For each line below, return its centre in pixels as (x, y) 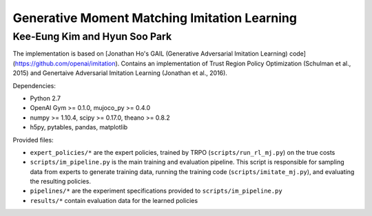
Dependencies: (34, 85)
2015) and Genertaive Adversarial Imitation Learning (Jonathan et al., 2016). (120, 73)
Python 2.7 (45, 98)
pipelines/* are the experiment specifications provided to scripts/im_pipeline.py (156, 191)
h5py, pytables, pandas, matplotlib (79, 127)
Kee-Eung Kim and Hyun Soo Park (92, 36)
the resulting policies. (60, 182)
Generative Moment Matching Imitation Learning (155, 18)
